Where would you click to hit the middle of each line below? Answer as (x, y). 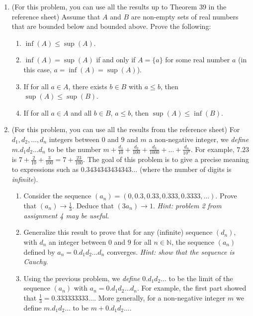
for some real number (198, 60)
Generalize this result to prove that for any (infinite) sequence (118, 232)
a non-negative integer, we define (199, 139)
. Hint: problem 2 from (187, 206)
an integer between (78, 242)
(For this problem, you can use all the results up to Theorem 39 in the (119, 6)
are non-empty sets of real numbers (185, 16)
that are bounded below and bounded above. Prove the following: (111, 26)
